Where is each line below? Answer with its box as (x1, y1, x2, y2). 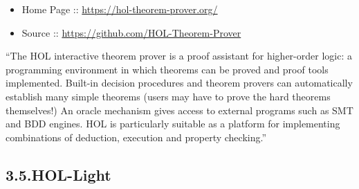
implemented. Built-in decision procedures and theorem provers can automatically (6, 75, 353, 90)
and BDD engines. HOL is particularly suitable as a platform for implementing (6, 116, 340, 131)
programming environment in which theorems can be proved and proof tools (6, 62, 329, 76)
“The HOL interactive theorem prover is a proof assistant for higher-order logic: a (6, 48, 352, 63)
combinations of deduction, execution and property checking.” (6, 129, 267, 144)
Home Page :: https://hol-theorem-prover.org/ (21, 2, 218, 16)
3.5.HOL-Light (6, 163, 111, 185)
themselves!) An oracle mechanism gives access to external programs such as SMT (6, 102, 353, 117)
